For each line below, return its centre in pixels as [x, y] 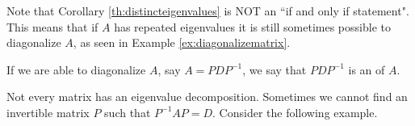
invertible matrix [48, 112]
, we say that [275, 69]
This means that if [52, 26]
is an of [367, 69]
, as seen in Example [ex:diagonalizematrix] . [182, 42]
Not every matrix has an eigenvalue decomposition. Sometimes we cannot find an [207, 97]
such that [128, 112]
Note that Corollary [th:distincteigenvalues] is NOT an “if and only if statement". [208, 10]
